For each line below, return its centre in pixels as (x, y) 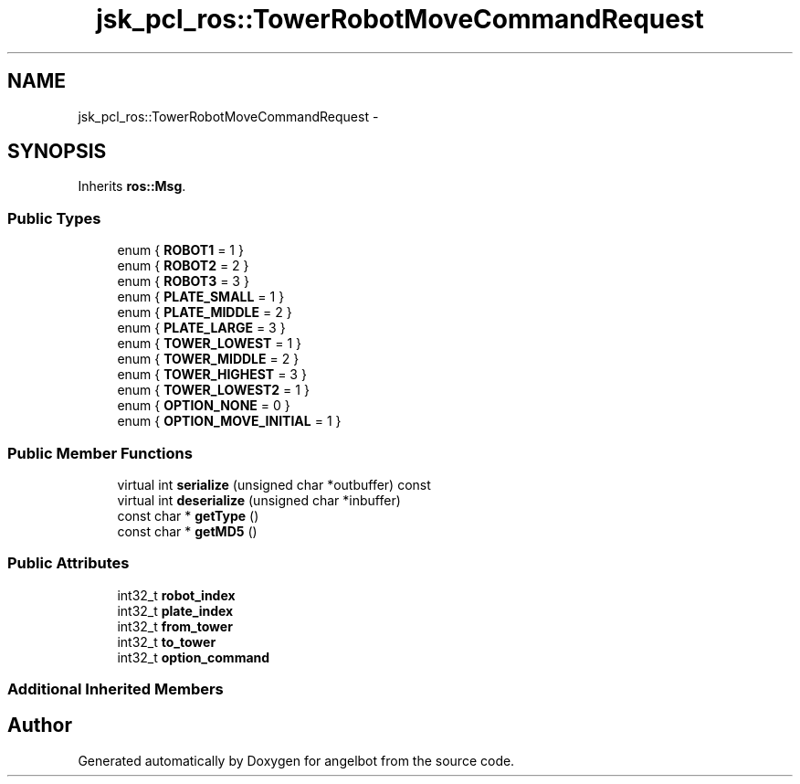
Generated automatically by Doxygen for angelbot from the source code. (296, 760)
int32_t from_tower (175, 626)
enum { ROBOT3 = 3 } (183, 281)
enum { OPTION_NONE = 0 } (204, 406)
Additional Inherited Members (116, 689)
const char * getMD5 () (187, 531)
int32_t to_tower (167, 641)
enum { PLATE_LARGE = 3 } (201, 328)
